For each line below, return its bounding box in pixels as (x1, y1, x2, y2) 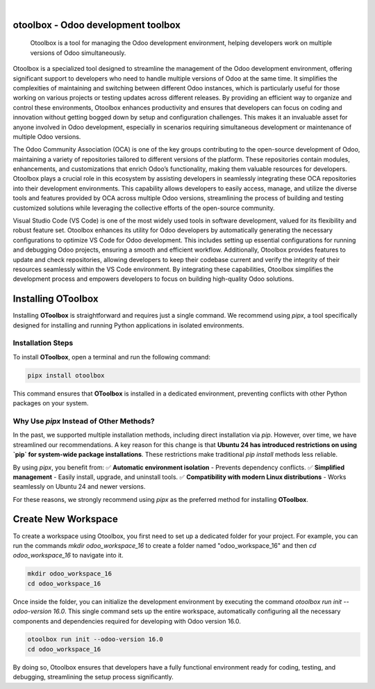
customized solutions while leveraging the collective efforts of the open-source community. (12, 204, 276, 212)
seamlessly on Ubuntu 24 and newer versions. (12, 483, 146, 491)
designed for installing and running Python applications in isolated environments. (12, 321, 244, 330)
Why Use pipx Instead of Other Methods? (12, 416, 156, 425)
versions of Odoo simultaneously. (30, 49, 126, 57)
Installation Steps (12, 338, 74, 348)
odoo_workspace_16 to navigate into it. (12, 551, 124, 560)
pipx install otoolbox (27, 371, 105, 379)
